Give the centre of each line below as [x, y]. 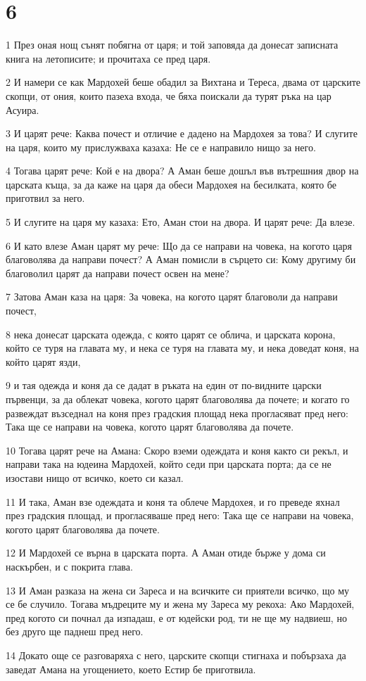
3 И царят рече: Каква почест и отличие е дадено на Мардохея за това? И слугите [182, 133]
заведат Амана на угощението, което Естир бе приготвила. [131, 669]
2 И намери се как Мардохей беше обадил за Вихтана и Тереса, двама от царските [183, 82]
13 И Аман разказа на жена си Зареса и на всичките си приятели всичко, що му [178, 590]
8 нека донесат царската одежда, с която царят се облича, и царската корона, [171, 334]
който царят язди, [43, 361]
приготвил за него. [45, 198]
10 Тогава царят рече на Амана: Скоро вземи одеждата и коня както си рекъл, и [177, 450]
